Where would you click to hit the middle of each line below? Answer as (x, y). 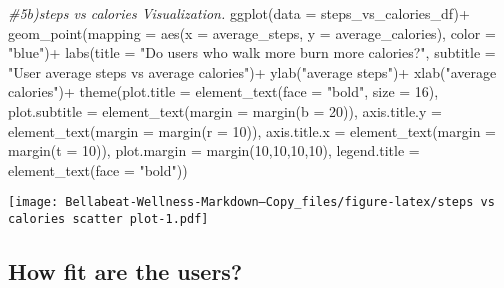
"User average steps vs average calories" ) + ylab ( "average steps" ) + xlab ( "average (252, 71)
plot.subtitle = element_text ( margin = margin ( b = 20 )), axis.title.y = (225, 110)
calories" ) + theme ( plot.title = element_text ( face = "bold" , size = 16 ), (223, 91)
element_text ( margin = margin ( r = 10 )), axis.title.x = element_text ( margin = (252, 130)
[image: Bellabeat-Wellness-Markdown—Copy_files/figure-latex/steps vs (251, 202)
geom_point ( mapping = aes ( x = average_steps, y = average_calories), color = (252, 32)
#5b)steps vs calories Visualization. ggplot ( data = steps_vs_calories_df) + (239, 13)
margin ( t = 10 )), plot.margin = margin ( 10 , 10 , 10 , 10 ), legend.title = (214, 150)
